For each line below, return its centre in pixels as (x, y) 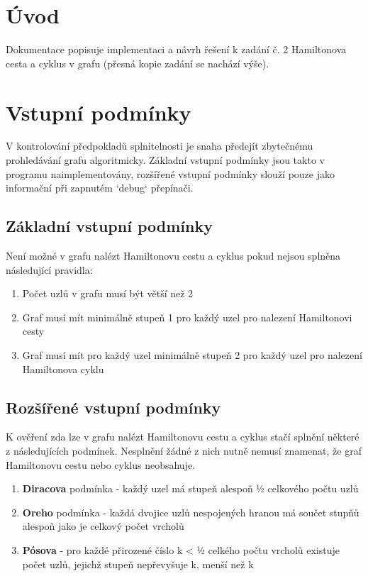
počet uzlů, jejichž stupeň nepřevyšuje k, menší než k (138, 564)
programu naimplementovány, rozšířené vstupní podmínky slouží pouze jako (170, 173)
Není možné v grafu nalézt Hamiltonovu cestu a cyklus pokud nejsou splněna (173, 256)
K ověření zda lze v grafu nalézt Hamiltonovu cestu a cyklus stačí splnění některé (183, 437)
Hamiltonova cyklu (63, 369)
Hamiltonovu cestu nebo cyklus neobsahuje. (101, 464)
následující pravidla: (49, 269)
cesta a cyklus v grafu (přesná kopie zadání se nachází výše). (138, 63)
